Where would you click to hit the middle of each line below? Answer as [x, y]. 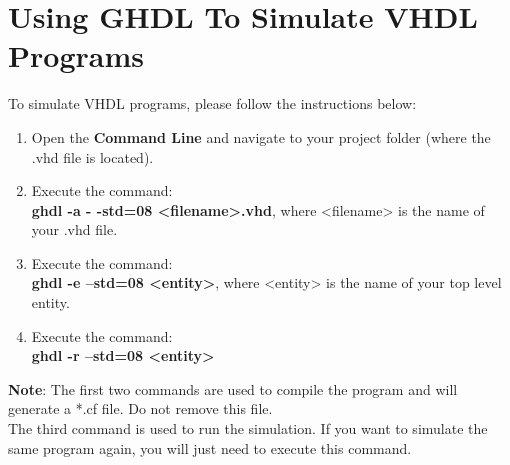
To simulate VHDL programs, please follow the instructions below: [212, 103]
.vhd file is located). [92, 156]
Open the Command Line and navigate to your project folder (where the [261, 136]
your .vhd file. [74, 229]
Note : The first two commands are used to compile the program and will [233, 388]
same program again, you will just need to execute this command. [210, 447]
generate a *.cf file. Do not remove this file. [140, 408]
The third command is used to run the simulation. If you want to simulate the [248, 428]
